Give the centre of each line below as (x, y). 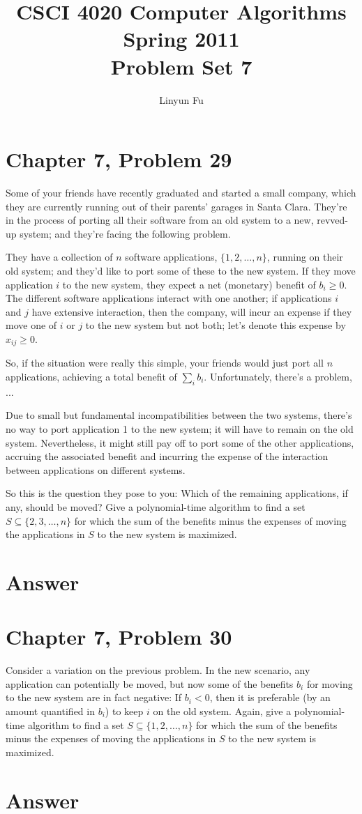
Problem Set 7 (181, 66)
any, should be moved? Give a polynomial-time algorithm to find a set (156, 506)
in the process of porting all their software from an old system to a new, (160, 220)
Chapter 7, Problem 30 (119, 637)
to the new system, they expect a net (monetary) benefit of (189, 284)
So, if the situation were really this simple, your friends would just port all (165, 363)
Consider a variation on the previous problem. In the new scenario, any (158, 670)
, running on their (305, 257)
